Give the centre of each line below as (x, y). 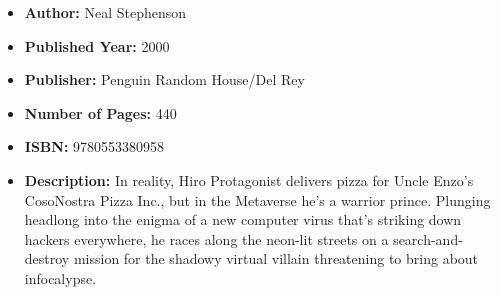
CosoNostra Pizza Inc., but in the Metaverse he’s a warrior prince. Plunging (257, 199)
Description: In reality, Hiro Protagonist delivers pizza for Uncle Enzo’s (249, 179)
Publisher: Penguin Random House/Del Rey (164, 79)
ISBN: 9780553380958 (94, 146)
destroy (47, 258)
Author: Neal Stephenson (105, 12)
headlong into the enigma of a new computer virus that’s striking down (243, 219)
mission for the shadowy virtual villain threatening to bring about (276, 258)
